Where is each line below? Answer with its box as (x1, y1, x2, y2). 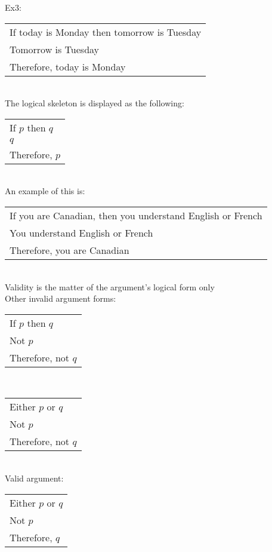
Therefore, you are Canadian (10, 243, 129, 257)
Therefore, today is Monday (10, 59, 126, 73)
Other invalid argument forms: (5, 292, 116, 305)
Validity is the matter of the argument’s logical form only (5, 280, 215, 293)
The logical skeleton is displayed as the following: (5, 97, 184, 109)
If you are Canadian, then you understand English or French (10, 208, 262, 222)
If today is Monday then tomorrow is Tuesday (10, 24, 202, 39)
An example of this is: (5, 185, 85, 197)
